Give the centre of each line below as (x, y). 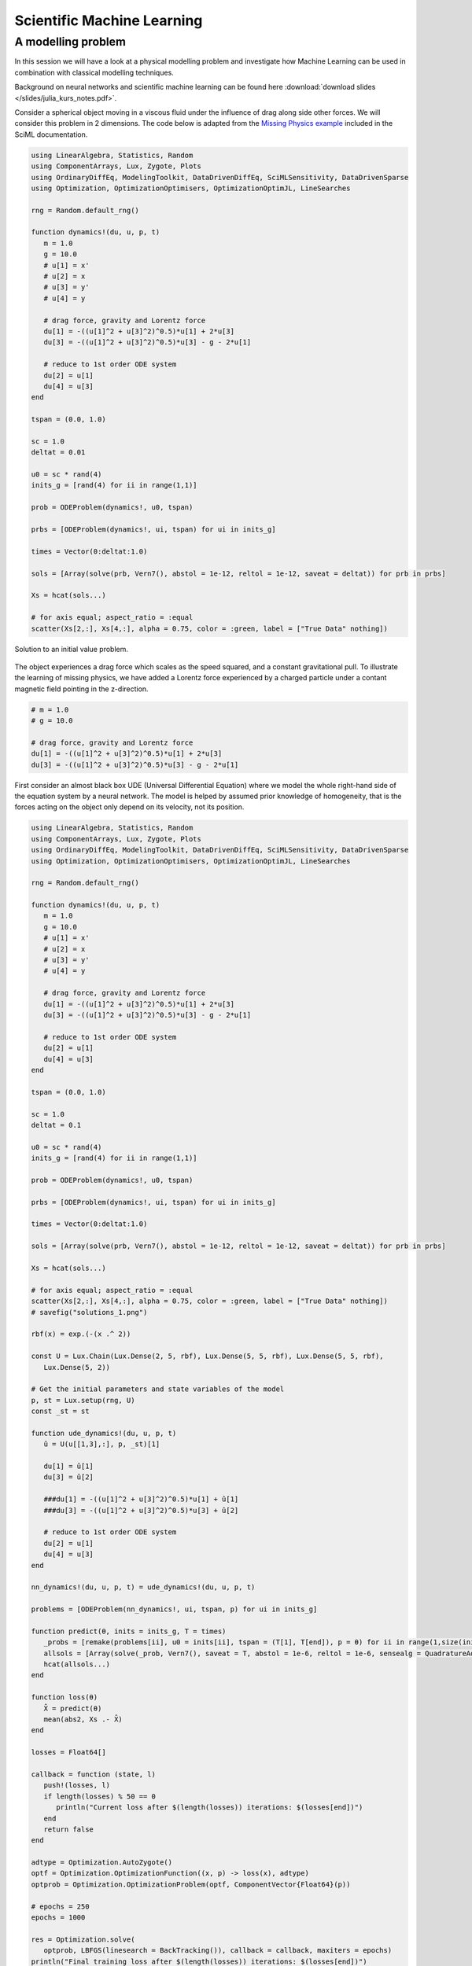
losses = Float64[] (68, 1752)
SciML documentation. (51, 134)
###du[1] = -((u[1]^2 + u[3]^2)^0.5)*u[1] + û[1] (141, 1499)
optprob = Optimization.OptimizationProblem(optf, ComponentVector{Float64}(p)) (191, 1884)
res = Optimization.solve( (83, 1939)
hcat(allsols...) (77, 1664)
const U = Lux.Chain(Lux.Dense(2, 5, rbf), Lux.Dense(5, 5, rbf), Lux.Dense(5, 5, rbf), (208, 1356)
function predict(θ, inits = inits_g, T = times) (129, 1631)
